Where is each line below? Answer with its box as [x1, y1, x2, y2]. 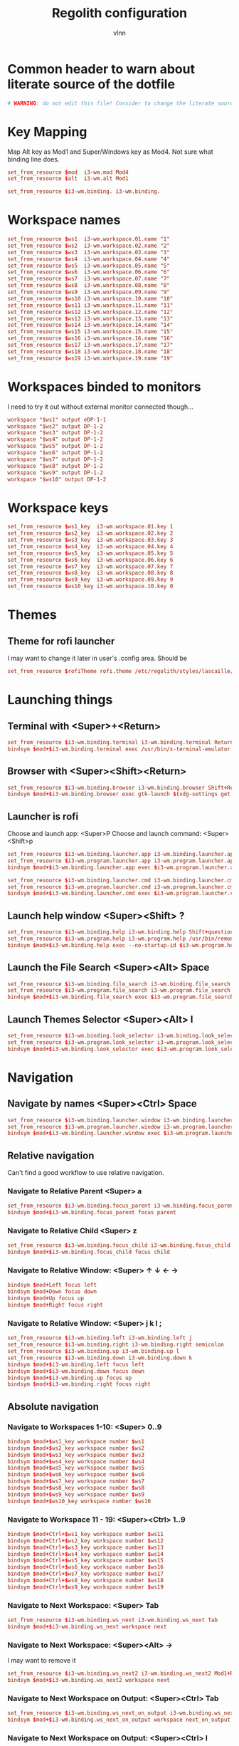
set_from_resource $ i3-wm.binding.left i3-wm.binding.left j [7, 1334, 193, 1342]
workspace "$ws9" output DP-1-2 [7, 469, 103, 476]
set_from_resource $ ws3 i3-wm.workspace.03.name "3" [7, 249, 171, 256]
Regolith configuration [51, 5, 188, 21]
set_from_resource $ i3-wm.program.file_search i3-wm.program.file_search [7, 987, 231, 994]
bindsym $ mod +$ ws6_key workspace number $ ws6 [7, 1471, 144, 1478]
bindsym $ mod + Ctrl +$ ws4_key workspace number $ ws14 [7, 1550, 164, 1557]
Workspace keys [7, 500, 109, 516]
